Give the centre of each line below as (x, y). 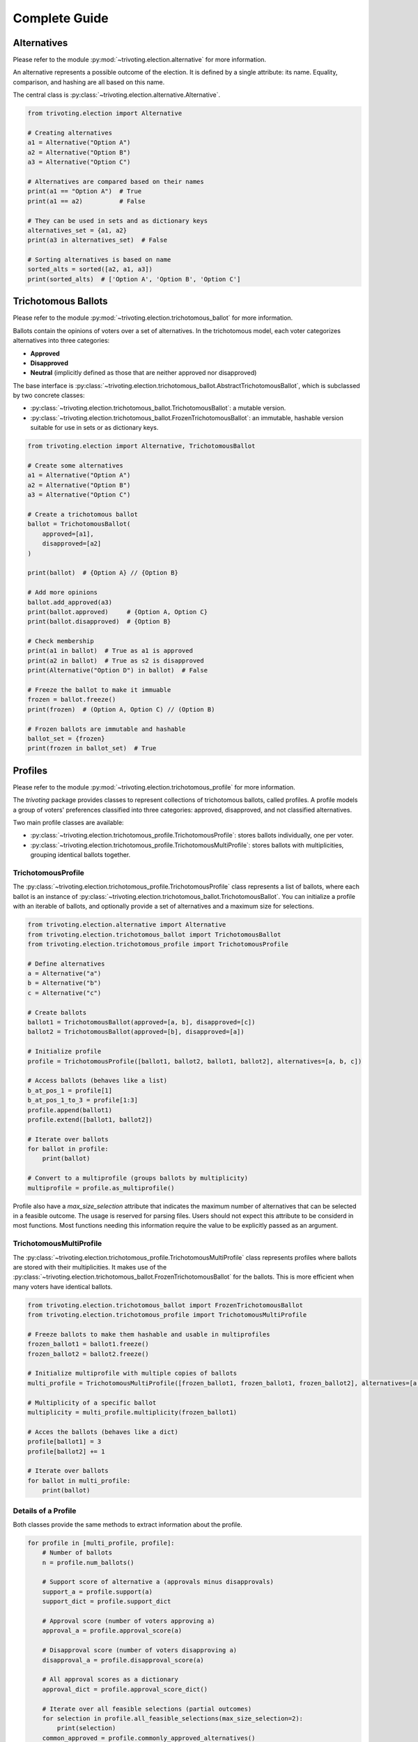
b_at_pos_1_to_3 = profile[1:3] (83, 1100)
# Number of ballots (77, 1553)
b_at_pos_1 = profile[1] (70, 1090)
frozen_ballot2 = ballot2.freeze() (88, 1354)
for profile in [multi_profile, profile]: (101, 1543)
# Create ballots (57, 1012)
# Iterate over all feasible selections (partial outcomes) (147, 1709)
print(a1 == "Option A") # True (85, 191)
